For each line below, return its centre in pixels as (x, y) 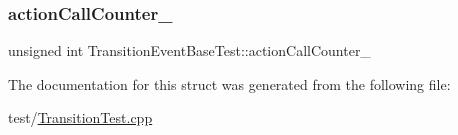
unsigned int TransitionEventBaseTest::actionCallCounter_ (189, 50)
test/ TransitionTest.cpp (80, 117)
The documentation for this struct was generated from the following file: (229, 83)
